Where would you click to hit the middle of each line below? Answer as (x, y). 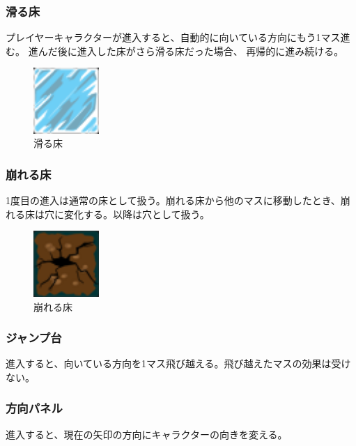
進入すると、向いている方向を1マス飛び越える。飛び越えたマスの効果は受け (178, 363)
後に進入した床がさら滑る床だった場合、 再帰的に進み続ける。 (201, 51)
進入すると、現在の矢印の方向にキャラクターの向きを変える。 (147, 434)
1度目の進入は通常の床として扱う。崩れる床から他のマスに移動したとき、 (173, 200)
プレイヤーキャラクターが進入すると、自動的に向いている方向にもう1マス (173, 37)
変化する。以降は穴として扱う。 (137, 214)
